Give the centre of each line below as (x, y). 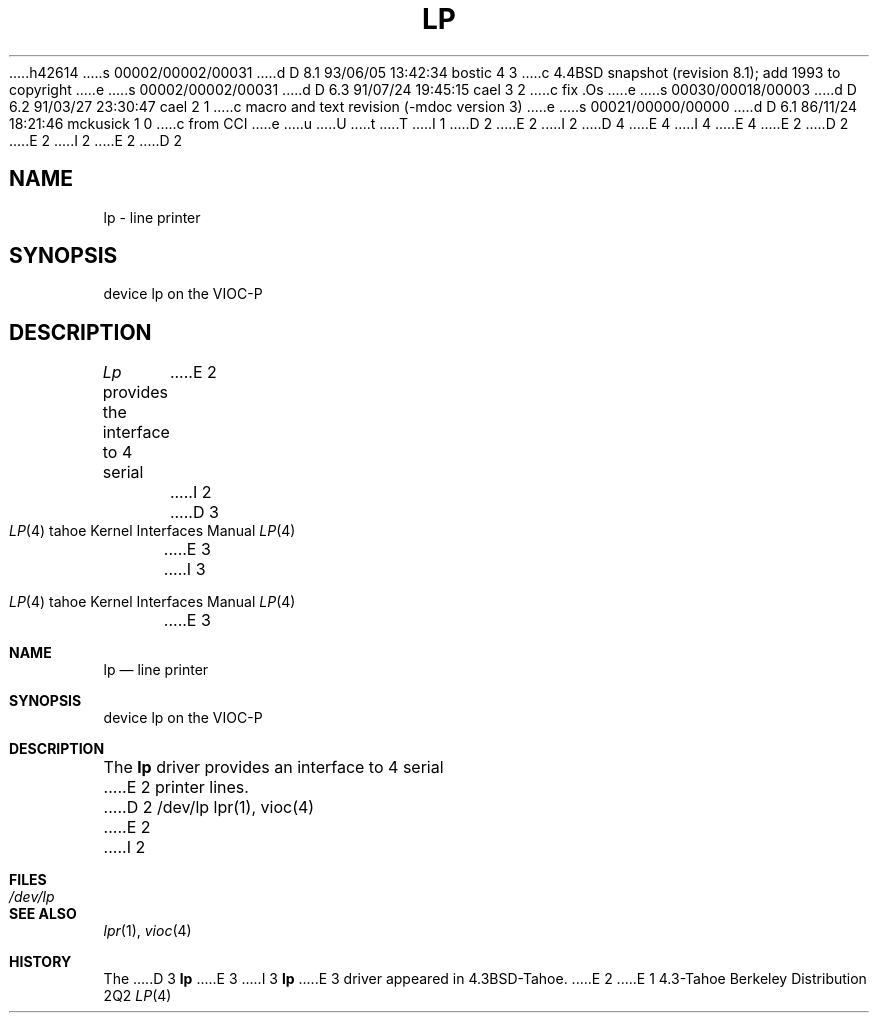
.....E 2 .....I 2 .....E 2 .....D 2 (96, 140)
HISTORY (40, 962)
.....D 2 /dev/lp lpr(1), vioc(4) (209, 807)
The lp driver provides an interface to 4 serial (273, 767)
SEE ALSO (43, 914)
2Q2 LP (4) (137, 996)
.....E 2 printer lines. (176, 787)
